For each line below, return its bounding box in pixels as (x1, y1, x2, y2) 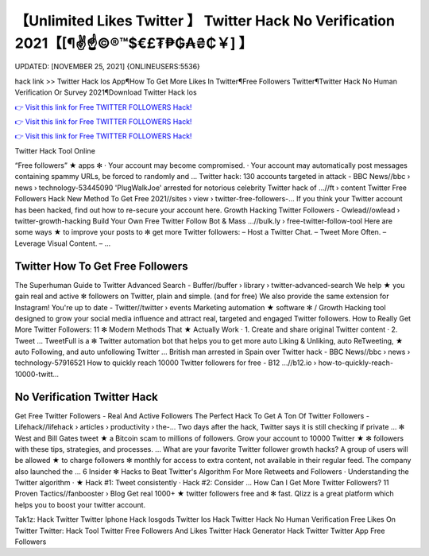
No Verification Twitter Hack (14, 390, 159, 403)
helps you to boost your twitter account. (14, 500, 146, 509)
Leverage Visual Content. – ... (14, 239, 111, 248)
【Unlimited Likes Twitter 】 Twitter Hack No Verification (14, 12, 395, 29)
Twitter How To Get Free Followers (14, 259, 188, 273)
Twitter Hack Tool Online (14, 146, 95, 155)
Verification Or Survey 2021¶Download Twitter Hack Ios (14, 87, 198, 97)
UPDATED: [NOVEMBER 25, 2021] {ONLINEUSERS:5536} (14, 62, 200, 72)
